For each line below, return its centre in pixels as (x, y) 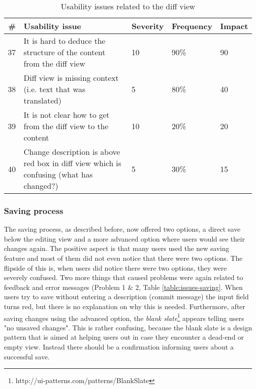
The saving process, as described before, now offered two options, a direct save (122, 229)
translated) (43, 100)
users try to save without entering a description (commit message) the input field (127, 297)
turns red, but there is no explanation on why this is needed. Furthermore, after (125, 306)
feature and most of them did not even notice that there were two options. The (123, 258)
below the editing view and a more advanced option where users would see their (125, 238)
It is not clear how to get (67, 115)
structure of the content (64, 52)
